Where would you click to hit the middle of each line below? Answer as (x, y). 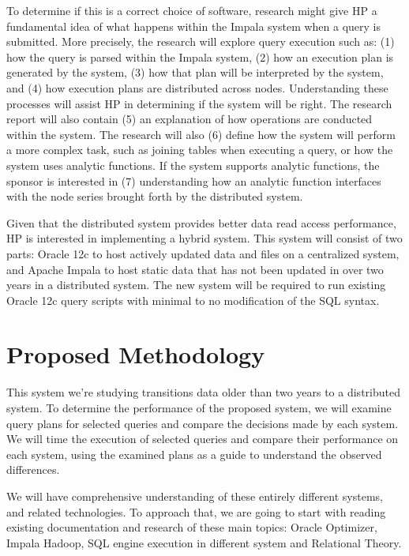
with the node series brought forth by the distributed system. (155, 196)
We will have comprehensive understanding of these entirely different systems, (195, 496)
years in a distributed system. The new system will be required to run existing (196, 285)
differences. (33, 470)
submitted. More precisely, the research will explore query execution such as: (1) (201, 41)
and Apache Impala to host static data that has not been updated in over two (195, 269)
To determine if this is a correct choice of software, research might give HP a (192, 10)
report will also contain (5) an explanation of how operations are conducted (189, 119)
